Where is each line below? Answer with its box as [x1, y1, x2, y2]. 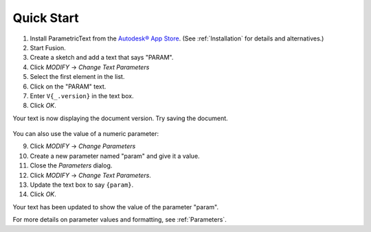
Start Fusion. [30, 43, 67, 51]
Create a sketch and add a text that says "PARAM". [30, 54, 174, 62]
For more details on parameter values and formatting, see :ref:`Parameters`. [12, 216, 227, 224]
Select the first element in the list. [30, 73, 125, 81]
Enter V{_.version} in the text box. [30, 91, 134, 100]
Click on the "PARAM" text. [30, 82, 106, 91]
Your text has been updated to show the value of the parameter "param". [12, 202, 219, 211]
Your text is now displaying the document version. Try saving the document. [12, 114, 228, 122]
